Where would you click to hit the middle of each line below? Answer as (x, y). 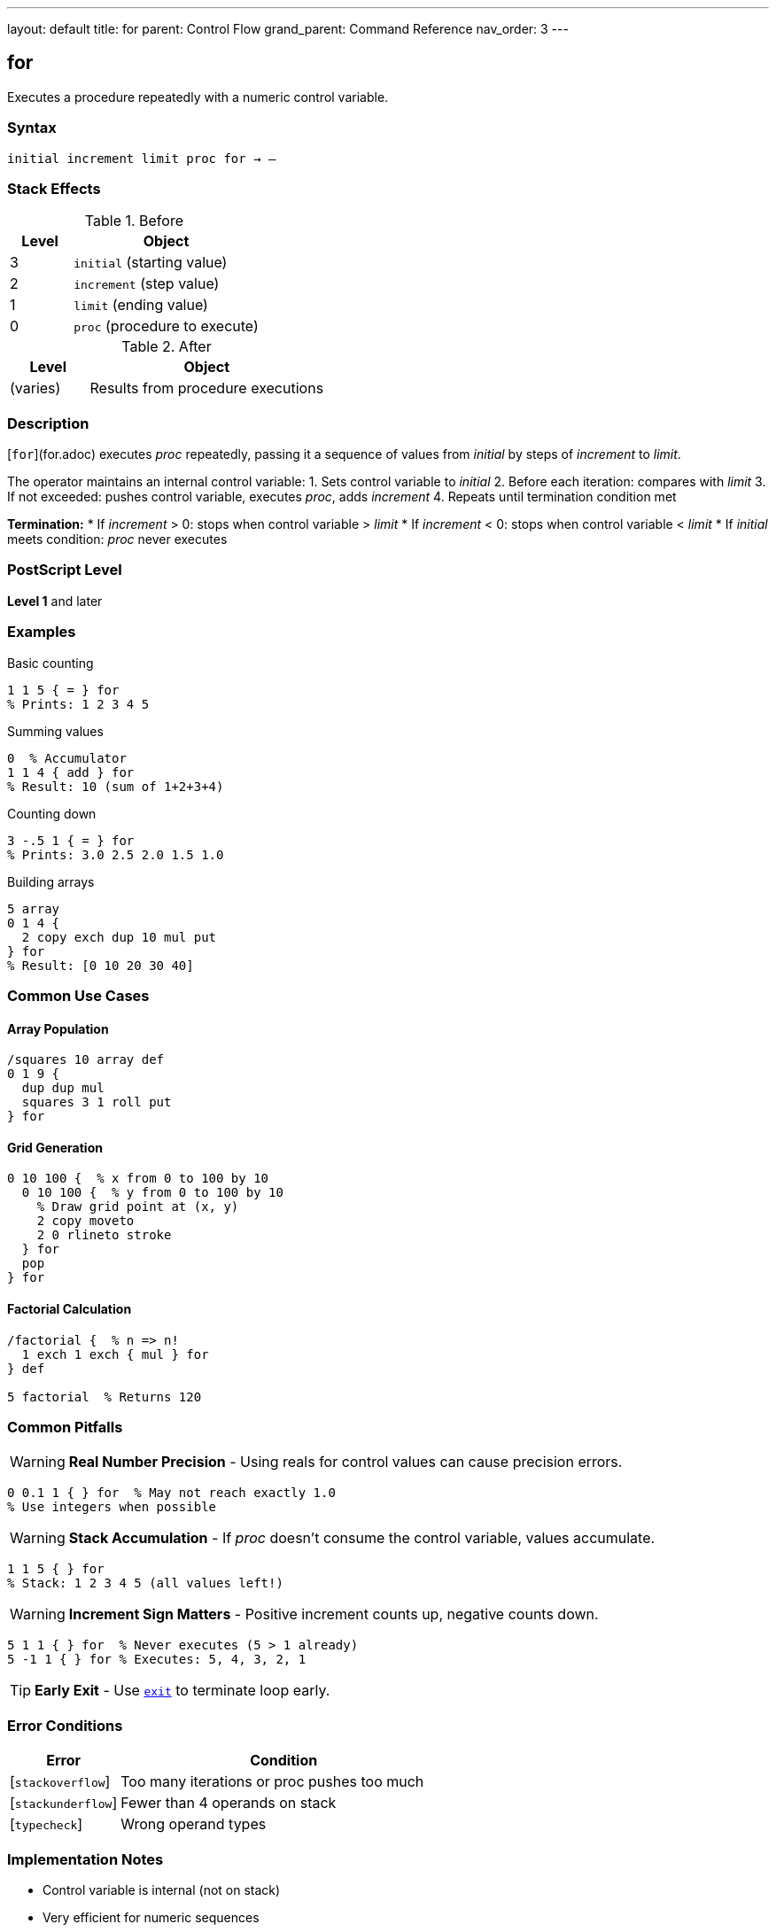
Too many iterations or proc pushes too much (272, 1782)
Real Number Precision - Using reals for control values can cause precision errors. (345, 1462)
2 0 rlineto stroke (104, 1235)
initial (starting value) (151, 263)
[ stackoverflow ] (60, 1782)
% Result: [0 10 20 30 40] (101, 965)
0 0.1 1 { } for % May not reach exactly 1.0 (171, 1493)
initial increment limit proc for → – (142, 158)
